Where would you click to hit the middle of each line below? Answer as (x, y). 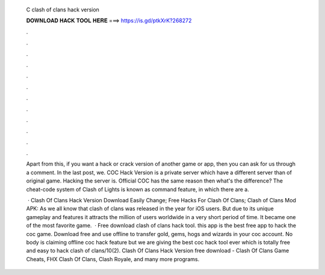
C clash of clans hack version (63, 10)
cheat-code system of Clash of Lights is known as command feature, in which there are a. (138, 189)
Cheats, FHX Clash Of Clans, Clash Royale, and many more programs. (113, 259)
